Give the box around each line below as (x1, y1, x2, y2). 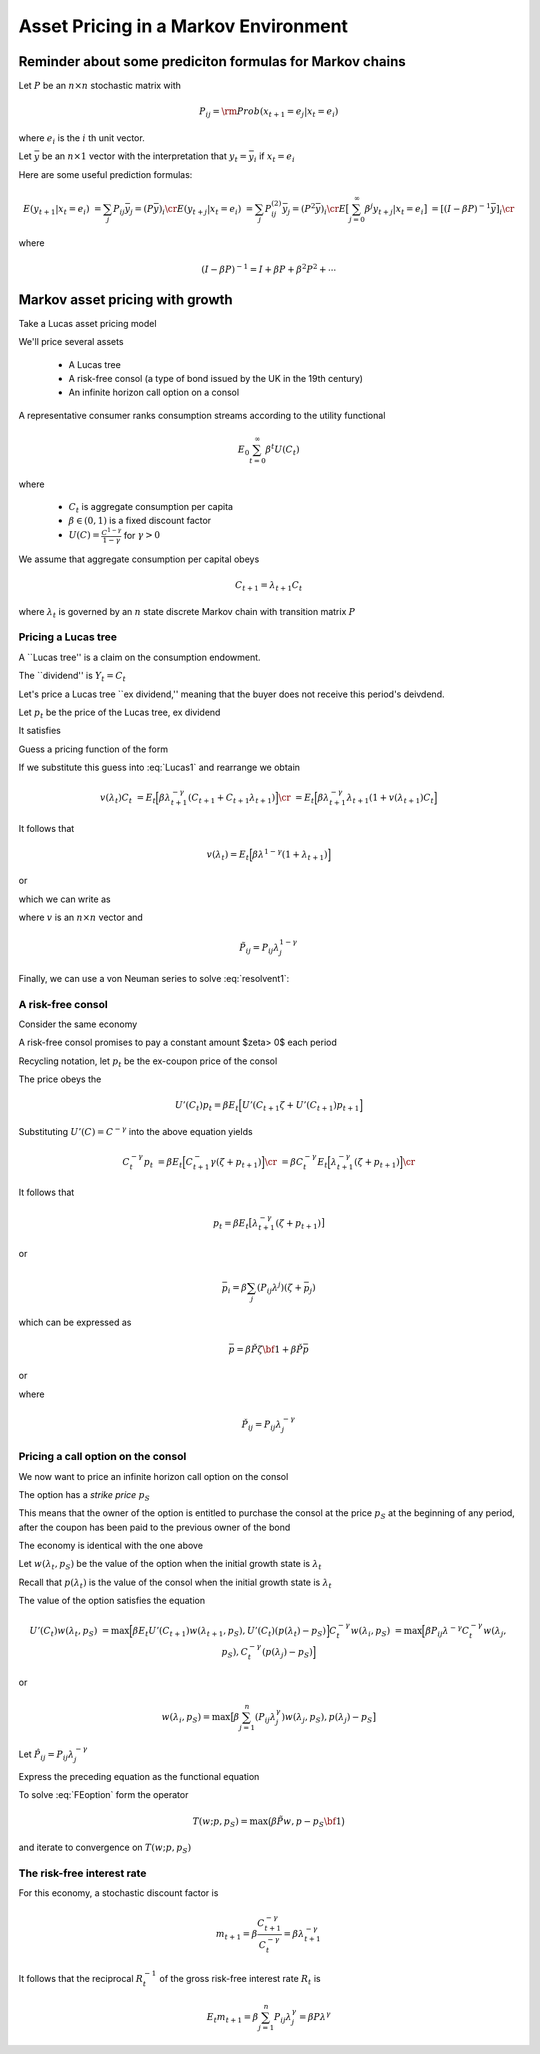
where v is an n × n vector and (18, 911, 144, 924)
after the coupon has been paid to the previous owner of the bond (18, 1521, 291, 1533)
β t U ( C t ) (265, 442, 300, 457)
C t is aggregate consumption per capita (68, 501, 234, 515)
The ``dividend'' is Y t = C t (18, 670, 127, 684)
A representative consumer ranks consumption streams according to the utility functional (18, 409, 386, 421)
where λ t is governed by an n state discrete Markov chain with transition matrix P (18, 605, 356, 620)
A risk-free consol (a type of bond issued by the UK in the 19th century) (68, 372, 364, 384)
